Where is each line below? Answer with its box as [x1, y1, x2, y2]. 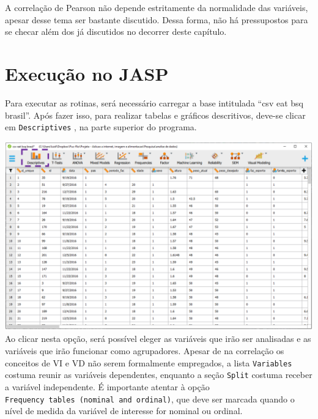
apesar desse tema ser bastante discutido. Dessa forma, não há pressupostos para [5, 13, 308, 26]
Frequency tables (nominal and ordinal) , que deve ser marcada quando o [5, 392, 295, 405]
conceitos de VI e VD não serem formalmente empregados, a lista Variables [5, 356, 292, 369]
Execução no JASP [5, 61, 169, 86]
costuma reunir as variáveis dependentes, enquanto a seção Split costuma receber [5, 368, 312, 381]
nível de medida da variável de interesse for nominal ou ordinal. [5, 404, 243, 417]
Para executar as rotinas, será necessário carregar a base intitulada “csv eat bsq [5, 96, 303, 109]
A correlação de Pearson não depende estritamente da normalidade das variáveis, [5, 1, 308, 13]
